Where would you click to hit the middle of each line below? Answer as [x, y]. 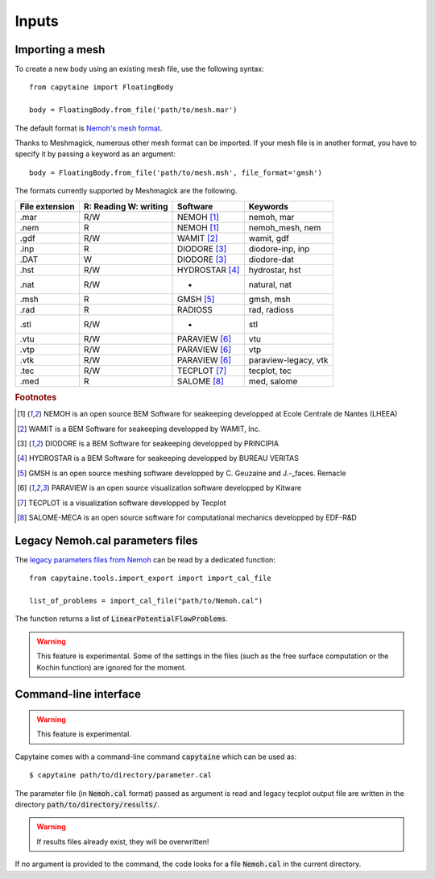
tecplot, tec [270, 371]
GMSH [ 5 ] [196, 299]
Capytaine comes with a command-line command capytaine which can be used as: [156, 757]
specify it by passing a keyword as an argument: [95, 154]
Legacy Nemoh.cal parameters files [106, 540]
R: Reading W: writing [126, 206]
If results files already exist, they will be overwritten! [123, 841]
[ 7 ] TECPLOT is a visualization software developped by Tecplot [122, 503]
